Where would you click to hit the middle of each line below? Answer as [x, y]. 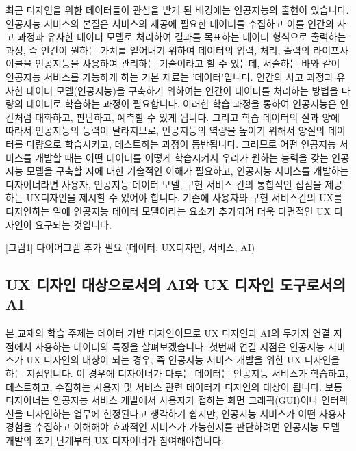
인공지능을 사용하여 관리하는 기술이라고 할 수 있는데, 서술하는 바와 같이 [188, 63]
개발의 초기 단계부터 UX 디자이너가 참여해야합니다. [115, 440]
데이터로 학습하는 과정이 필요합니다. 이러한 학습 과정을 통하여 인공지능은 [181, 104]
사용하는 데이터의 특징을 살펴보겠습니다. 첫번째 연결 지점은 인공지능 [180, 346]
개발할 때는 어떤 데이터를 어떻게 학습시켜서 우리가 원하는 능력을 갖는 [182, 157]
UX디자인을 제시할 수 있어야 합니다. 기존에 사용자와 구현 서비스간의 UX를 [184, 197]
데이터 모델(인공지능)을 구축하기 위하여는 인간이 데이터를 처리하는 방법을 [182, 90]
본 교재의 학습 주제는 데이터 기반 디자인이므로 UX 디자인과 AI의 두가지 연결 [168, 333]
